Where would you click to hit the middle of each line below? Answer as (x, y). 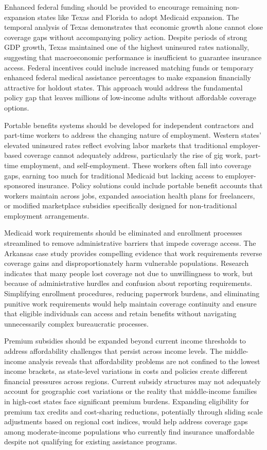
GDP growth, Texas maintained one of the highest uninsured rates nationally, (127, 47)
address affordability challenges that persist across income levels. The (113, 351)
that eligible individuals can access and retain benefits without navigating (120, 313)
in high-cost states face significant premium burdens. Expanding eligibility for (127, 401)
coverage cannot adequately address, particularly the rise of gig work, (133, 155)
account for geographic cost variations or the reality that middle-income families (131, 391)
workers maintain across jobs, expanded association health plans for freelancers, (130, 195)
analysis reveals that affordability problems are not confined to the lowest (144, 361)
